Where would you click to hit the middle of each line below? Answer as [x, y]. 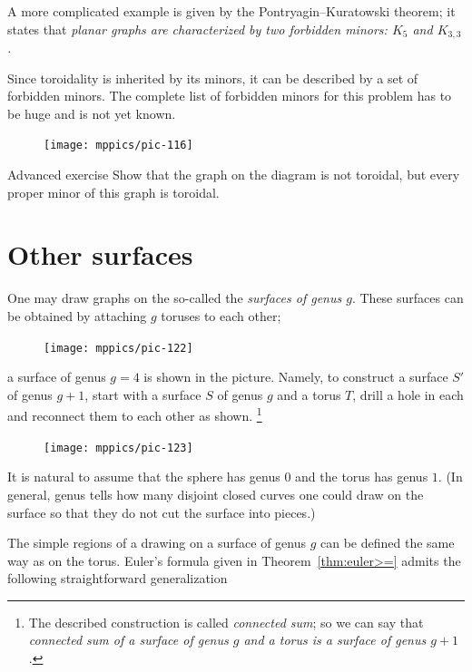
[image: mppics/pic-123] [118, 448]
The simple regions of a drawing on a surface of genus [157, 543]
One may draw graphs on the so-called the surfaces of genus [175, 298]
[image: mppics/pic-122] [118, 348]
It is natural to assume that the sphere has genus [144, 477]
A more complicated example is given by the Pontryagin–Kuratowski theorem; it [231, 11]
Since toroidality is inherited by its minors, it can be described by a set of [213, 78]
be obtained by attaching [77, 315]
